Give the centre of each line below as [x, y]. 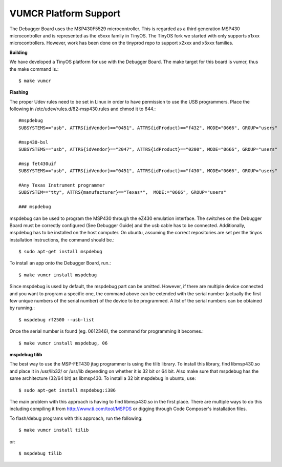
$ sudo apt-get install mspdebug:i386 [67, 390]
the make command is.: [34, 69]
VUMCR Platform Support [65, 13]
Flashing [19, 92]
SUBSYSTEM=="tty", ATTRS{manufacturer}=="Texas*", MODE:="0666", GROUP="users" [123, 192]
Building [18, 52]
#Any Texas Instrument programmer [62, 185]
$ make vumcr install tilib [54, 430]
